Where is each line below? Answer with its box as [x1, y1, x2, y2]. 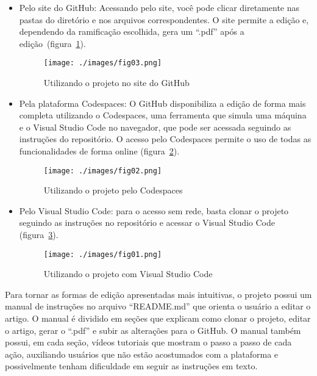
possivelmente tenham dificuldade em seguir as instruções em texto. [5, 360, 258, 372]
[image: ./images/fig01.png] [43, 250, 162, 259]
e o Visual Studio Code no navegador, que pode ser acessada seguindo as [19, 120, 291, 133]
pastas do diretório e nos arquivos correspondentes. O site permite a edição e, [19, 13, 309, 26]
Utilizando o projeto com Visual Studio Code [43, 267, 213, 280]
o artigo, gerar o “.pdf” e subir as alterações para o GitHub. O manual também [5, 324, 301, 336]
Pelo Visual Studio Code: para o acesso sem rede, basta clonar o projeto [19, 204, 289, 217]
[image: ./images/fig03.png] [43, 59, 162, 68]
